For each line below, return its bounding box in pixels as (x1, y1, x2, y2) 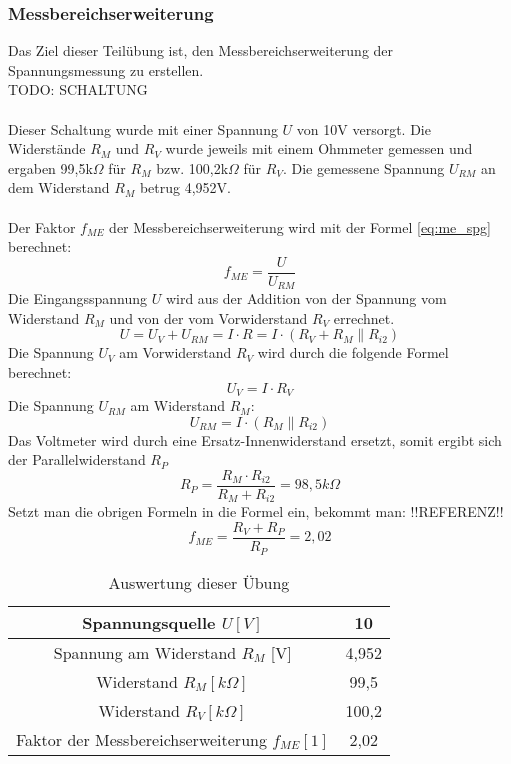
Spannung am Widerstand (53, 640, 237, 664)
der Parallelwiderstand (8, 449, 146, 470)
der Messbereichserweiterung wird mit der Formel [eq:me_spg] (109, 216, 491, 237)
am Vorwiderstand (119, 342, 232, 363)
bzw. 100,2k (156, 157, 229, 178)
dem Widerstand (8, 177, 110, 198)
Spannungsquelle (82, 610, 216, 634)
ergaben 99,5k (8, 157, 93, 178)
